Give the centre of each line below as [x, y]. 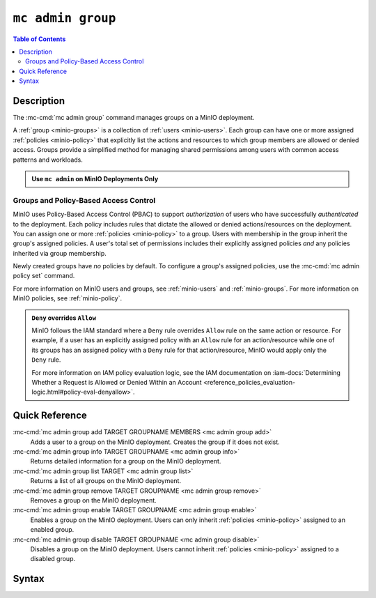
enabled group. [52, 530]
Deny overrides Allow [64, 318]
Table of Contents [39, 39]
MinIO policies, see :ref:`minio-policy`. [68, 298]
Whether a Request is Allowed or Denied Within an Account [117, 382]
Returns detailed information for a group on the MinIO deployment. [126, 461]
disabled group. [53, 559]
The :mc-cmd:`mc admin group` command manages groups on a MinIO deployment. [134, 118]
